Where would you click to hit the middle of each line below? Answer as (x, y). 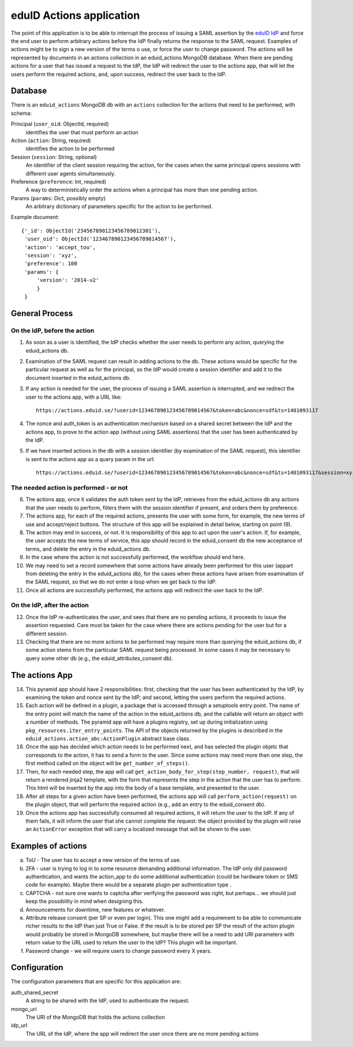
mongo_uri (24, 1009)
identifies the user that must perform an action (82, 132)
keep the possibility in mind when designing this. (85, 902)
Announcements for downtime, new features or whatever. (95, 909)
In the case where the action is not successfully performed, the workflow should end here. (135, 557)
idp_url (19, 1025)
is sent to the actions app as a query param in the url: (90, 459)
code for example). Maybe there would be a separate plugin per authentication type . (129, 885)
